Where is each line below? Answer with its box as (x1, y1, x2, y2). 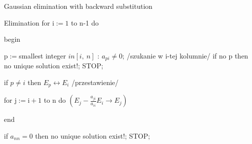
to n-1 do (71, 17, 99, 28)
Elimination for (4, 17, 50, 28)
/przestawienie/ (71, 77, 119, 87)
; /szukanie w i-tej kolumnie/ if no (122, 50, 226, 60)
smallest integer (19, 50, 66, 60)
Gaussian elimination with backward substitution (4, 1, 153, 11)
